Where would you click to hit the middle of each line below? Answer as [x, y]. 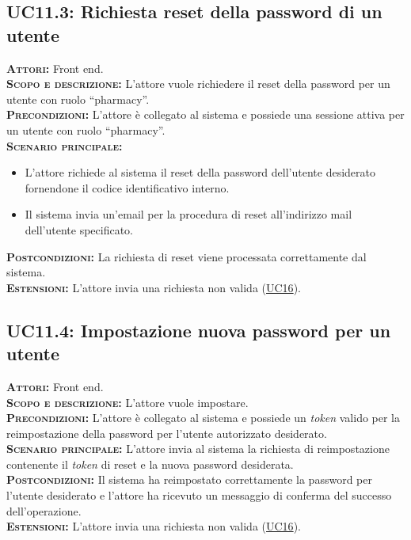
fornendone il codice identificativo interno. [127, 187]
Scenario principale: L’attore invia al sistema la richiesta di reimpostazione [198, 449]
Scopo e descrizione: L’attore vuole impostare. [127, 402]
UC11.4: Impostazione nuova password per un [199, 330]
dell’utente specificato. [79, 229]
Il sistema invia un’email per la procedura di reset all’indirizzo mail [188, 214]
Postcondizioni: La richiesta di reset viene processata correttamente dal [186, 256]
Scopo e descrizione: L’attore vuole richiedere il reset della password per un [198, 84]
